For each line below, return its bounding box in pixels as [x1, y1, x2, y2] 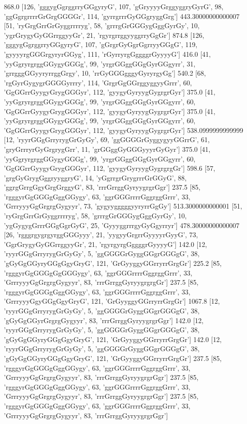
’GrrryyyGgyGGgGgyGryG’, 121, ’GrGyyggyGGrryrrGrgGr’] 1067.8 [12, [4, 296, 220, 306]
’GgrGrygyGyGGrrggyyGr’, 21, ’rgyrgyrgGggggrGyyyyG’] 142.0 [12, [4, 239, 207, 249]
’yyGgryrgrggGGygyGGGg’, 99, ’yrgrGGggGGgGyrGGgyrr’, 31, [4, 58, 196, 68]
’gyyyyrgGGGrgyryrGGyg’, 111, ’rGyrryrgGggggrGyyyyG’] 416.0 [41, [4, 49, 211, 59]
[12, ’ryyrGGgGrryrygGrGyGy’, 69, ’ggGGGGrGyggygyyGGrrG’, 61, [4, 134, 210, 145]
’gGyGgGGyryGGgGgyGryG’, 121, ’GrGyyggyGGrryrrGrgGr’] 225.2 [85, [4, 258, 222, 268]
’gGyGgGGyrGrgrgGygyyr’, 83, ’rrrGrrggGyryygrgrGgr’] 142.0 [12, [4, 315, 203, 325]
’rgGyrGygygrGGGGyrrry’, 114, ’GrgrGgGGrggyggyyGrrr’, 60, [4, 77, 192, 87]
